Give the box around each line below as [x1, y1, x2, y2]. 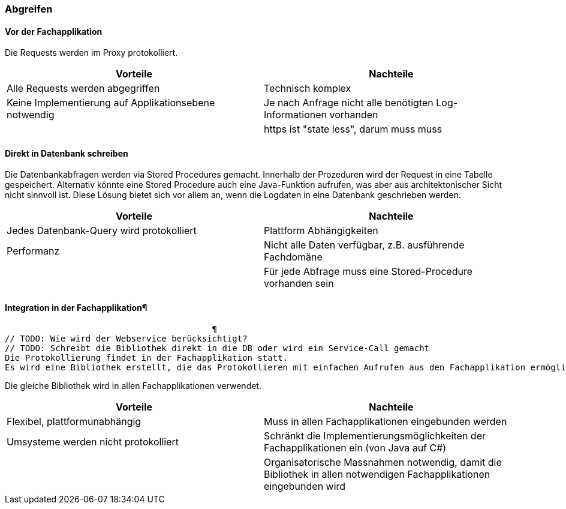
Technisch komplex [264, 82, 351, 95]
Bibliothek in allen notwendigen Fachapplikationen [264, 468, 490, 480]
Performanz [7, 245, 60, 258]
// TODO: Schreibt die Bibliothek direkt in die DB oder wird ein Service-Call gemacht [5, 343, 430, 353]
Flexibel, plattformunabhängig [7, 415, 141, 427]
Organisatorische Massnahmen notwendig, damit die [264, 456, 502, 468]
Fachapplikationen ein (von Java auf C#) [264, 441, 447, 454]
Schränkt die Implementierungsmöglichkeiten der [264, 429, 486, 442]
